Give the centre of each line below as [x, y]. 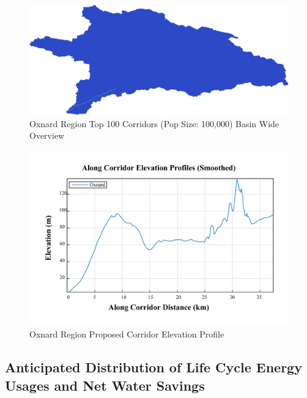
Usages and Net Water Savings [105, 385]
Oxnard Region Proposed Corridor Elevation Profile [127, 334]
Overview [47, 135]
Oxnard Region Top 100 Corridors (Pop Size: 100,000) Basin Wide [154, 123]
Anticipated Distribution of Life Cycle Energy [153, 367]
